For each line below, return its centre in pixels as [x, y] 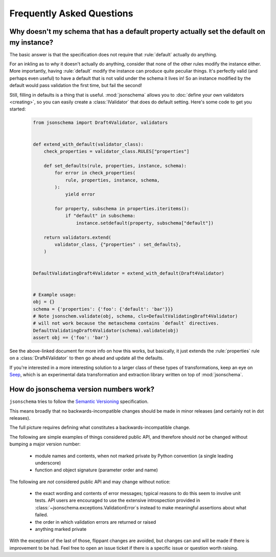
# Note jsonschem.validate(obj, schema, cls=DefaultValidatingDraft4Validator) [135, 316]
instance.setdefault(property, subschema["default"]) [145, 223]
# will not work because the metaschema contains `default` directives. [126, 323]
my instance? [31, 42]
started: [18, 109]
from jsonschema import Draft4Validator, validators [100, 123]
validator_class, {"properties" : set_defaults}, [118, 245]
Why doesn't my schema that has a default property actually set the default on [137, 31]
